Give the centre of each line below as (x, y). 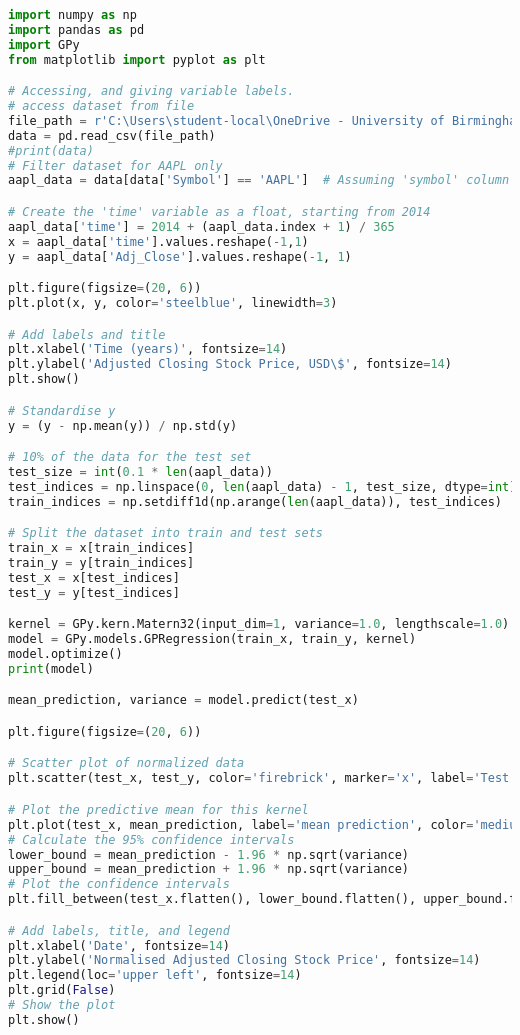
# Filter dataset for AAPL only (115, 165)
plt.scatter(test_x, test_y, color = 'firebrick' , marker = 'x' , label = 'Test (259, 778)
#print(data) (51, 150)
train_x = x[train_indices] (101, 548)
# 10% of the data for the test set (130, 457)
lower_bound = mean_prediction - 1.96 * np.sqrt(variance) (208, 854)
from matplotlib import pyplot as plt (137, 59)
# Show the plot (62, 1005)
